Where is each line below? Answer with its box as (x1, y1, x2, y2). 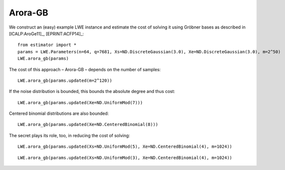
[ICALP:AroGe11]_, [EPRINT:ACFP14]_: (9, 31, 84, 36)
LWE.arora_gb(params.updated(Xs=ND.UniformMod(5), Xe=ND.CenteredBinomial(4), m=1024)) (17, 144, 233, 150)
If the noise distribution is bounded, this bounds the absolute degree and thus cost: (9, 89, 175, 94)
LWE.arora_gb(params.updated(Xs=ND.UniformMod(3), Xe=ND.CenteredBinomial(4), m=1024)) (17, 155, 233, 160)
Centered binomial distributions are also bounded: (9, 110, 109, 116)
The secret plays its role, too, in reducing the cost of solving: (9, 132, 130, 138)
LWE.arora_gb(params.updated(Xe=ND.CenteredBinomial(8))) (17, 122, 158, 127)
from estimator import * (17, 42, 77, 48)
